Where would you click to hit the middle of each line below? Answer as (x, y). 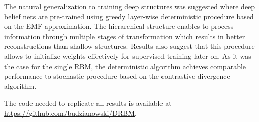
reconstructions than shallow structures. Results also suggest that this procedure (129, 46)
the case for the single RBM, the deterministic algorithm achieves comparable (125, 66)
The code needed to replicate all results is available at (88, 103)
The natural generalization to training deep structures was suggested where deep (130, 6)
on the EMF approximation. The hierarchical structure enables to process (119, 26)
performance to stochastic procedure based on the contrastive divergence (117, 76)
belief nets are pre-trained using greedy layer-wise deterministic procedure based (129, 16)
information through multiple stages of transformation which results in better (125, 36)
